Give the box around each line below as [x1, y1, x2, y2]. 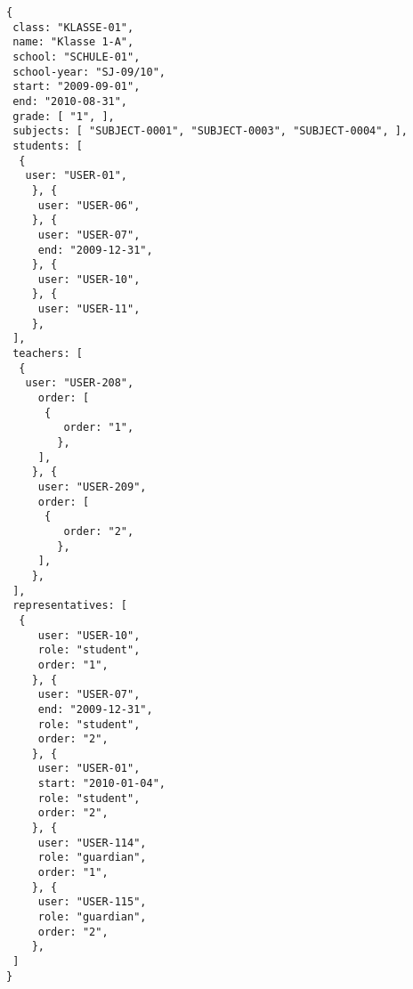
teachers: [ [12, 347, 83, 361]
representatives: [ [12, 599, 128, 612]
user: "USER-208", [25, 377, 134, 390]
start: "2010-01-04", [37, 777, 166, 790]
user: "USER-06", [37, 199, 141, 212]
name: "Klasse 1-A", [12, 36, 134, 49]
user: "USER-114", [37, 836, 147, 849]
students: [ [12, 139, 83, 152]
